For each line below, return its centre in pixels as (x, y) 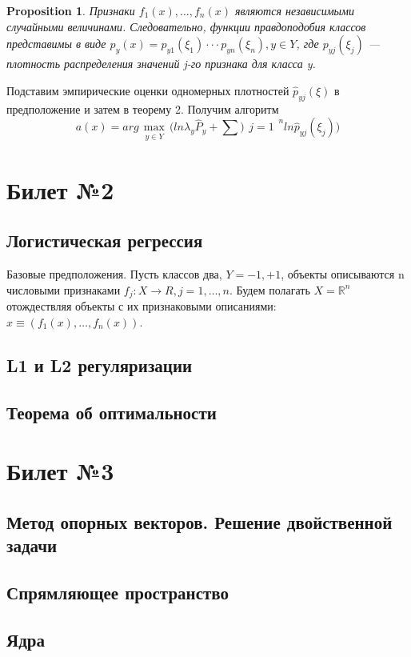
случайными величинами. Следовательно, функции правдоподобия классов (186, 26)
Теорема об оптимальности (112, 412)
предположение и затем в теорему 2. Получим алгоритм (143, 108)
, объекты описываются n (343, 274)
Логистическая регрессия (105, 240)
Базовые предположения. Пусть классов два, (114, 274)
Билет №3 (60, 471)
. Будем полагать (269, 289)
